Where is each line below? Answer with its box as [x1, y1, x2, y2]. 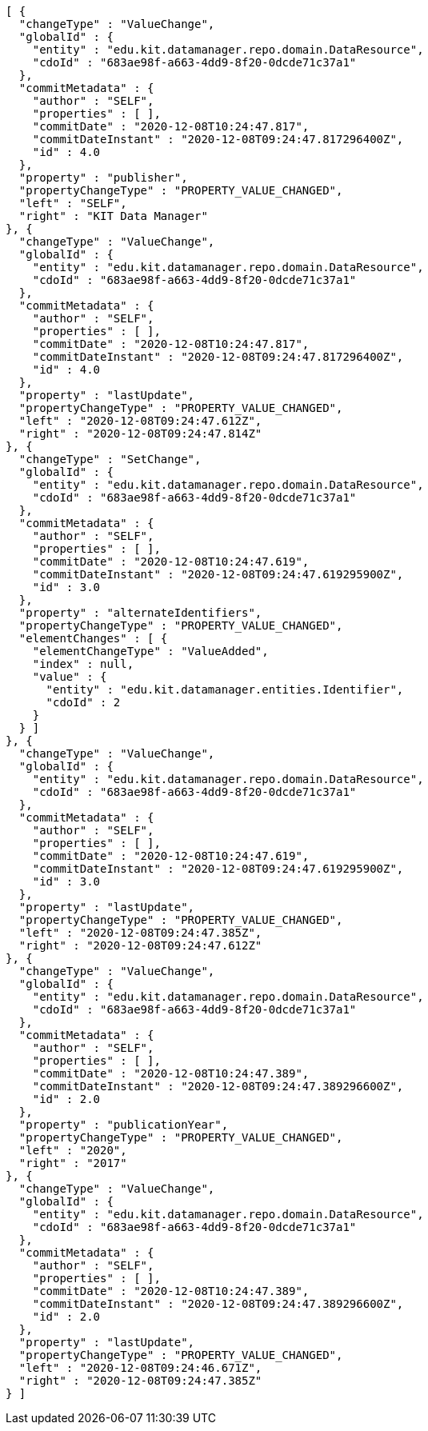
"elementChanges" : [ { [18, 632, 168, 645]
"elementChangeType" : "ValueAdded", [32, 645, 269, 658]
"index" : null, [32, 658, 134, 670]
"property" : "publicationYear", [18, 1118, 229, 1131]
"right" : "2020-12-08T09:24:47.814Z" [18, 427, 262, 440]
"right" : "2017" [18, 1157, 127, 1169]
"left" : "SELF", [18, 197, 127, 210]
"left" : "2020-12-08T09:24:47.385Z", [18, 926, 262, 939]
